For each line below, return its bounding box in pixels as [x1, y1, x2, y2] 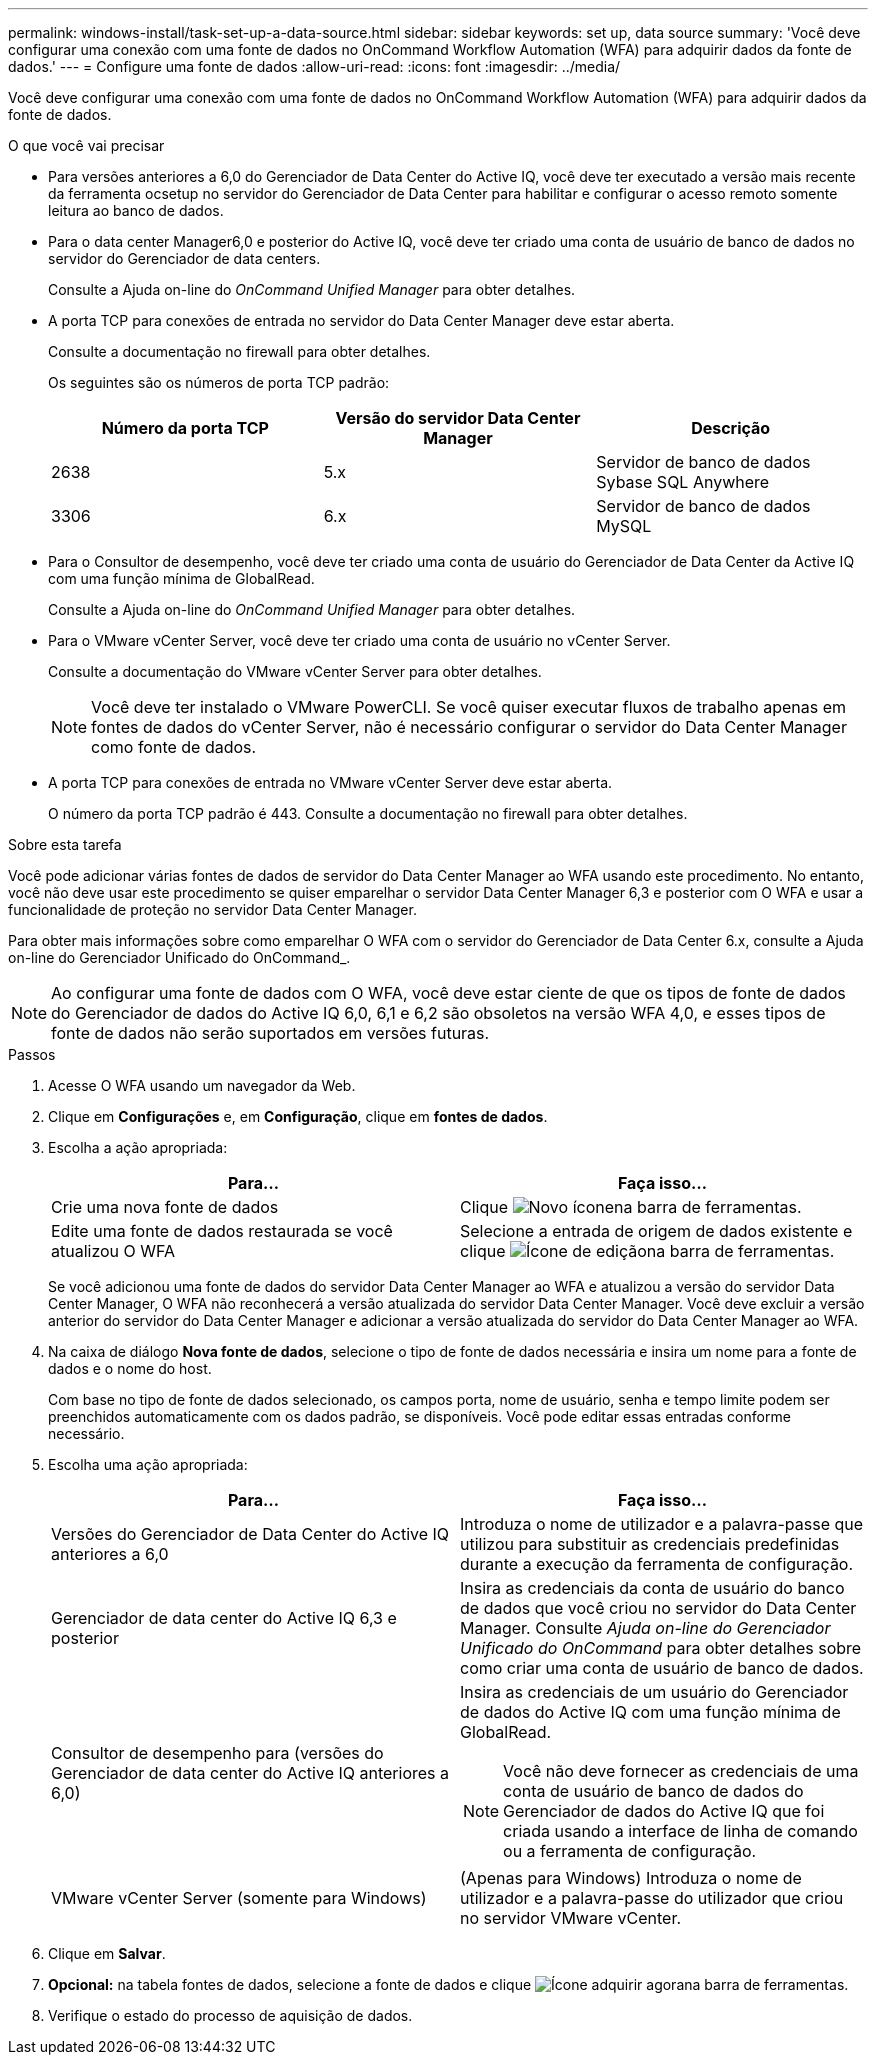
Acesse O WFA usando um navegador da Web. [48, 1077, 356, 1094]
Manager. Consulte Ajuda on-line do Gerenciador [460, 1618, 831, 1638]
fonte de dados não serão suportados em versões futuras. [51, 1023, 490, 1043]
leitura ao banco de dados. [48, 202, 224, 219]
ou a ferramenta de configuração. [503, 1841, 757, 1861]
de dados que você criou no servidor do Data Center [460, 1598, 857, 1618]
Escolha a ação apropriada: [48, 1139, 228, 1156]
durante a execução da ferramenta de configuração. [460, 1554, 854, 1574]
